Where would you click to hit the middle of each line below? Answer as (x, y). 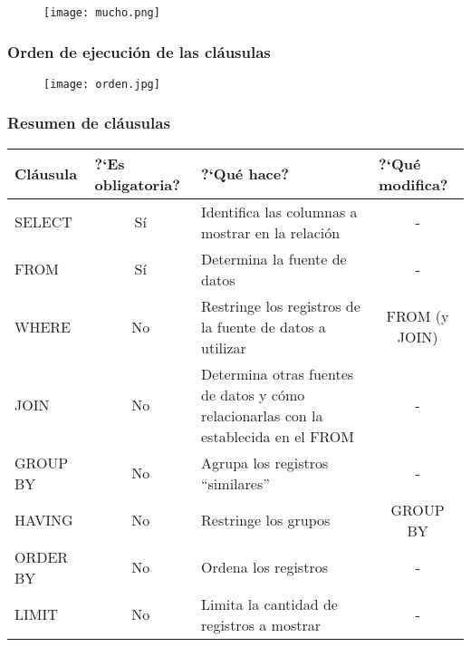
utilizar (224, 347)
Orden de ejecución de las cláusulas (139, 51)
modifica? (413, 184)
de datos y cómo (253, 394)
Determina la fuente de (274, 258)
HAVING (44, 520)
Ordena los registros (264, 567)
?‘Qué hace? (245, 174)
